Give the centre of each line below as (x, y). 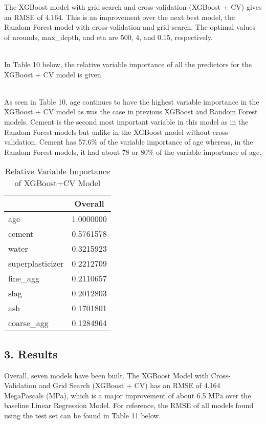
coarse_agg (28, 323)
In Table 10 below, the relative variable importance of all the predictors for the (128, 64)
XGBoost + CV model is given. (54, 74)
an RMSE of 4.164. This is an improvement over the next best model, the (120, 17)
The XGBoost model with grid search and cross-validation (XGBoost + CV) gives (133, 7)
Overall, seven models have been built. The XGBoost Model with (106, 375)
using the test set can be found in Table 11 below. (83, 415)
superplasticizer (36, 264)
